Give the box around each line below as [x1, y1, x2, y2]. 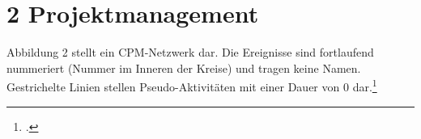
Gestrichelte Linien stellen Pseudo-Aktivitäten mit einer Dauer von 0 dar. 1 [6, 76, 377, 95]
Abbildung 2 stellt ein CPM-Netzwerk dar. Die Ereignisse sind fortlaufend [6, 44, 374, 61]
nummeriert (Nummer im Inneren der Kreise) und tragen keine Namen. [6, 59, 361, 76]
